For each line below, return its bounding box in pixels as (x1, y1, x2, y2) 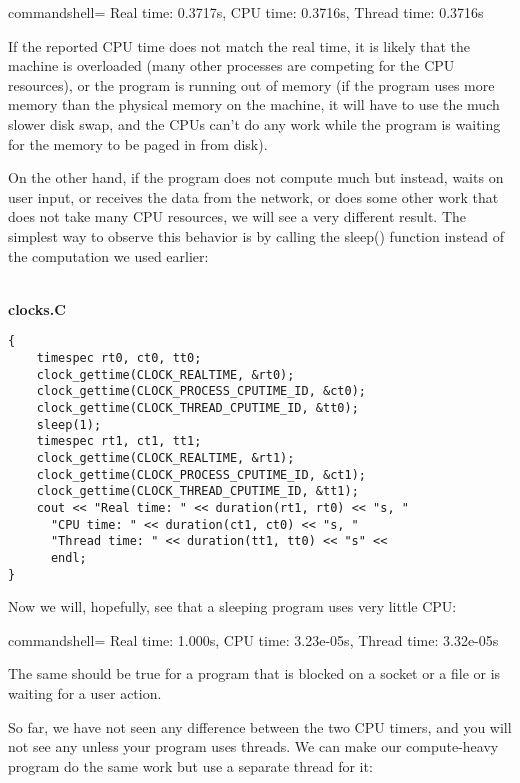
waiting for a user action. (8, 682, 162, 703)
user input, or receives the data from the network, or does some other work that (8, 186, 499, 207)
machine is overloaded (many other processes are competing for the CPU (8, 55, 455, 76)
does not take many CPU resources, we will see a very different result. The (8, 206, 467, 227)
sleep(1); (36, 417, 102, 432)
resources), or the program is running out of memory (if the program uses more (8, 74, 495, 95)
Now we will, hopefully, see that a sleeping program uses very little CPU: (8, 596, 457, 617)
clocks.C (8, 298, 66, 319)
